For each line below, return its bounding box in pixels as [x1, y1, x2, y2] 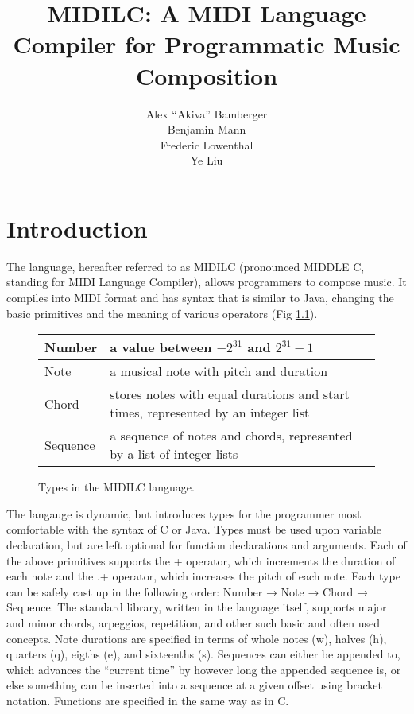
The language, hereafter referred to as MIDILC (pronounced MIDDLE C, [6, 258, 365, 274]
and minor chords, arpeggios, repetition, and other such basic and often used [6, 614, 381, 631]
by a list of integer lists [110, 444, 238, 464]
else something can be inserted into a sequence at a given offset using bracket [6, 677, 382, 693]
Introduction [6, 211, 148, 244]
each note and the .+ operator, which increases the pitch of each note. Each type [6, 568, 400, 584]
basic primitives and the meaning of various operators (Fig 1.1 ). [6, 305, 318, 321]
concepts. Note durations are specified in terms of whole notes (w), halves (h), [6, 630, 387, 646]
